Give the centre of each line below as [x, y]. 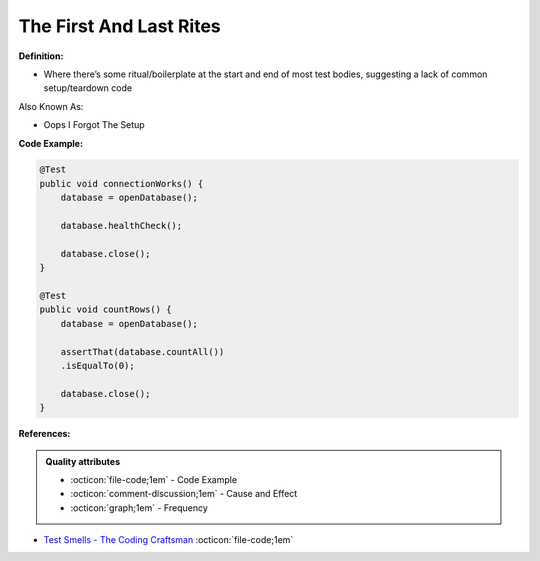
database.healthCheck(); [121, 226]
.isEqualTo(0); [97, 365]
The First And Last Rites [120, 26]
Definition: [41, 56]
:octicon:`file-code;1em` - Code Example [154, 479]
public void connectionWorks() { [121, 183]
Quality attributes [82, 461]
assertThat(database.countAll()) [142, 351]
